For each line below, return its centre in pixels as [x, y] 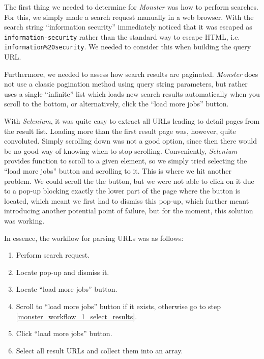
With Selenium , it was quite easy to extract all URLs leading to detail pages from [132, 121]
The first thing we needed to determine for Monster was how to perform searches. [131, 7]
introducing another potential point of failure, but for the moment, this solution [129, 211]
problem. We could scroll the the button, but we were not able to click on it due [129, 181]
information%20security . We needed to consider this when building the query [128, 47]
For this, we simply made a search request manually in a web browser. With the [129, 17]
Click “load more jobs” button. [64, 333]
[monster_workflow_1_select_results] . [77, 316]
